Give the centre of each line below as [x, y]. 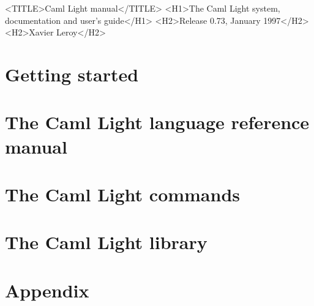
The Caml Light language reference [157, 122]
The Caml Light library [106, 242]
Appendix [47, 290]
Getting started [72, 74]
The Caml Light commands [123, 194]
